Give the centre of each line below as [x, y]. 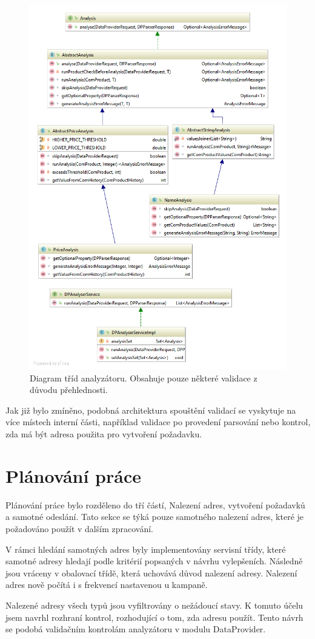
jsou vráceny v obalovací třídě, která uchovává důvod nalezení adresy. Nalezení [151, 572]
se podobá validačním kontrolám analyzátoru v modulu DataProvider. [136, 629]
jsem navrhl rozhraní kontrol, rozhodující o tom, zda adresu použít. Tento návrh [154, 617]
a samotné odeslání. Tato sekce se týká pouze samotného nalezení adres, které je [155, 517]
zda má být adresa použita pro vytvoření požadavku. [104, 434]
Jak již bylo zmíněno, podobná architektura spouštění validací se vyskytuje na [151, 410]
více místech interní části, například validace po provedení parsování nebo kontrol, [158, 422]
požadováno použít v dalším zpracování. [79, 528]
